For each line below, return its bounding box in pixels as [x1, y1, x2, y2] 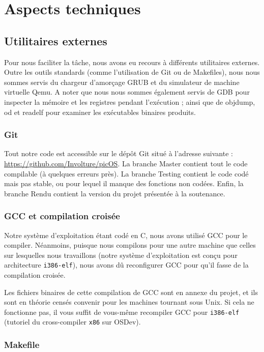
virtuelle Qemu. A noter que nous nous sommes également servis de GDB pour [4, 86, 250, 97]
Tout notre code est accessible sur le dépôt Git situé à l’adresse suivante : [4, 148, 233, 159]
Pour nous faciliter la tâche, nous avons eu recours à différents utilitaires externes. [4, 56, 260, 67]
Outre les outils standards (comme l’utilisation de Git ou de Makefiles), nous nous [4, 67, 260, 77]
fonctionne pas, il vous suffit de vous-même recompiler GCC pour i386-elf [4, 306, 240, 317]
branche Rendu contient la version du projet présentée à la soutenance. [4, 188, 225, 198]
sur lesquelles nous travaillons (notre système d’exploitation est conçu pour [4, 249, 238, 260]
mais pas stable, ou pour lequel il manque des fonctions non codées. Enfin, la [4, 178, 244, 189]
